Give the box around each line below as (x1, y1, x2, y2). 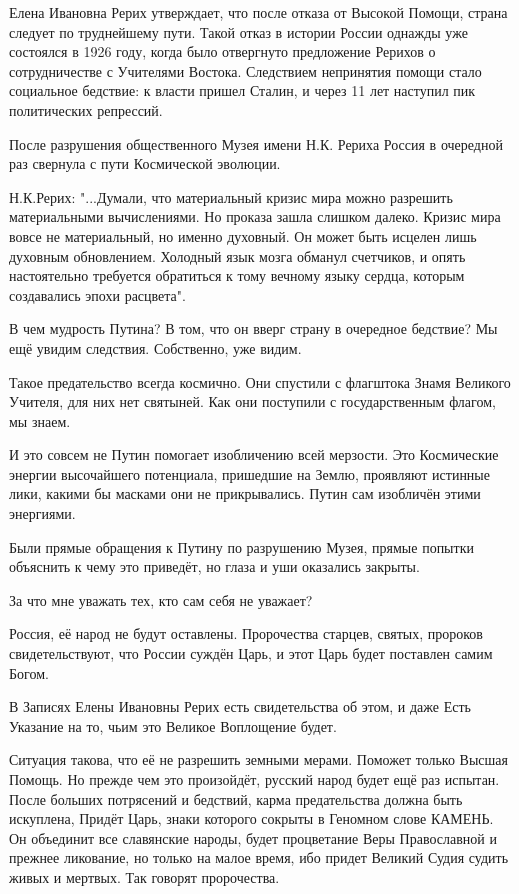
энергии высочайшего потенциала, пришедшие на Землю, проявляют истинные (9, 463, 490, 484)
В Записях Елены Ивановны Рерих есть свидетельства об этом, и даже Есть (9, 696, 471, 717)
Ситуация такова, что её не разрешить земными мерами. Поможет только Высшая (9, 749, 508, 770)
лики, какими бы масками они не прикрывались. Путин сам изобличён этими (9, 483, 481, 504)
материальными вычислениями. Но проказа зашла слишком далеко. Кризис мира (9, 206, 501, 227)
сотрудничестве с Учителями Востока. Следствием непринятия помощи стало (9, 60, 482, 81)
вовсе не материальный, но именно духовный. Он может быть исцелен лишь (9, 225, 477, 246)
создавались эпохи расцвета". (9, 284, 186, 305)
